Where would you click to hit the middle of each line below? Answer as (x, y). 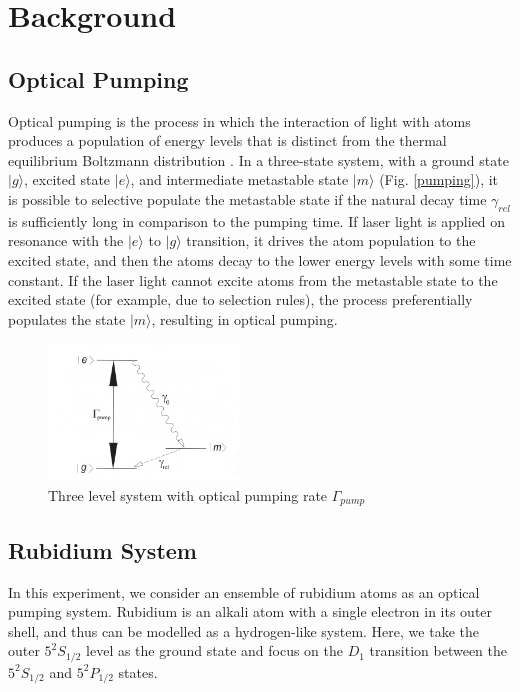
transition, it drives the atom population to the (331, 240)
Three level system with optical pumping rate (188, 494)
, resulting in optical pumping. (244, 318)
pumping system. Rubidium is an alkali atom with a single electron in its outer (250, 611)
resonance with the (66, 240)
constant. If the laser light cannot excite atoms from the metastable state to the (253, 279)
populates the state (67, 318)
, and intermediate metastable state (239, 179)
